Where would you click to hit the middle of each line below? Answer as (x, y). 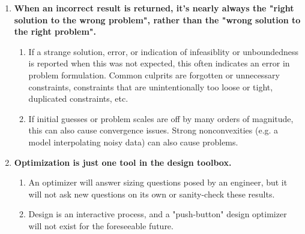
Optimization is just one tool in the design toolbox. (123, 162)
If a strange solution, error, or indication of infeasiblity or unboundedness (164, 51)
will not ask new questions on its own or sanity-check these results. (152, 194)
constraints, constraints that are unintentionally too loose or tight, (151, 86)
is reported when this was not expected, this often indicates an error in (159, 63)
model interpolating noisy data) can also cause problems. (133, 142)
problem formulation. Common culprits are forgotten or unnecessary (154, 75)
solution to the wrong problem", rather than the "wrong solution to (157, 19)
